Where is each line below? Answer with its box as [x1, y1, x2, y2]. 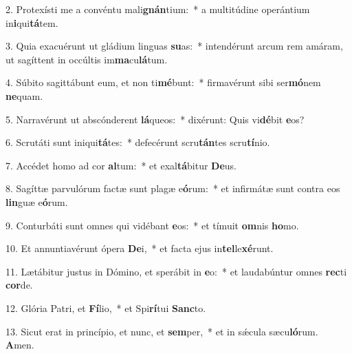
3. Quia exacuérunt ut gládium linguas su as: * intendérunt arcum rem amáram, [5, 39, 343, 53]
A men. [5, 337, 34, 352]
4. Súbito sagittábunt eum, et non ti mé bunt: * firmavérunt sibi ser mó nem [5, 75, 321, 90]
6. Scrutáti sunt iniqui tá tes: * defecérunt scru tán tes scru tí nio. [5, 135, 270, 149]
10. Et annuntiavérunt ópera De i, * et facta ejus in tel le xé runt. [5, 241, 274, 256]
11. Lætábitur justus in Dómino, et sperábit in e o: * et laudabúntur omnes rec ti [5, 264, 347, 278]
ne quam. [5, 88, 43, 103]
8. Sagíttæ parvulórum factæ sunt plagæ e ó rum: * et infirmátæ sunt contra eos [5, 181, 340, 196]
